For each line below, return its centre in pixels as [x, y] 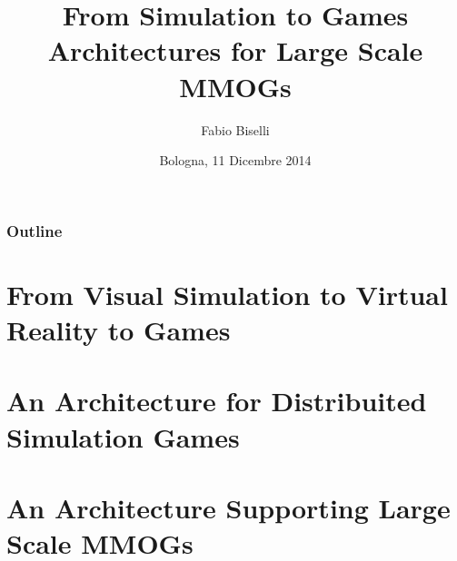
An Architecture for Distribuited [217, 401]
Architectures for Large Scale [235, 50]
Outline [35, 230]
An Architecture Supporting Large [228, 507]
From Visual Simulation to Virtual [227, 294]
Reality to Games [119, 329]
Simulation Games [123, 436]
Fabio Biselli [235, 129]
